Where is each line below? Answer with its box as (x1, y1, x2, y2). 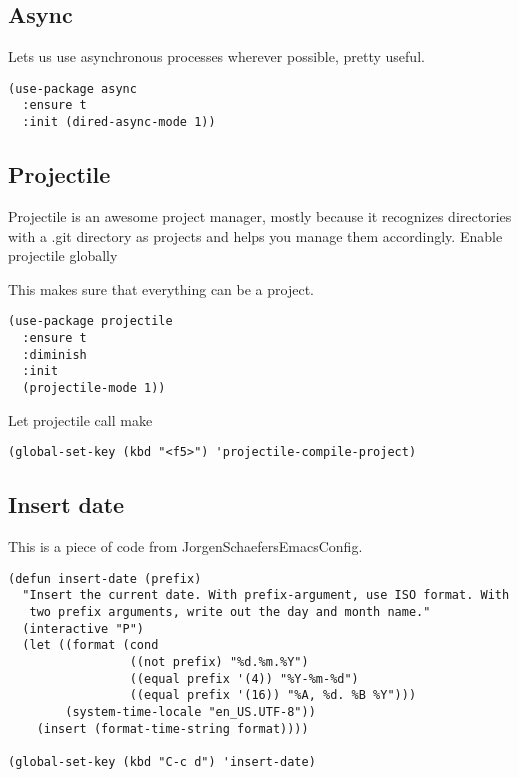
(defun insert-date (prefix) (8, 571, 202, 586)
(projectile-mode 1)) (22, 380, 166, 395)
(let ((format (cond (22, 638, 159, 653)
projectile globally (8, 245, 118, 266)
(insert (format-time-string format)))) (36, 721, 309, 736)
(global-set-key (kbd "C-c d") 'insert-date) (8, 754, 316, 769)
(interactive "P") (22, 621, 145, 636)
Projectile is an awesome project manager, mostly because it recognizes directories (8, 205, 512, 226)
